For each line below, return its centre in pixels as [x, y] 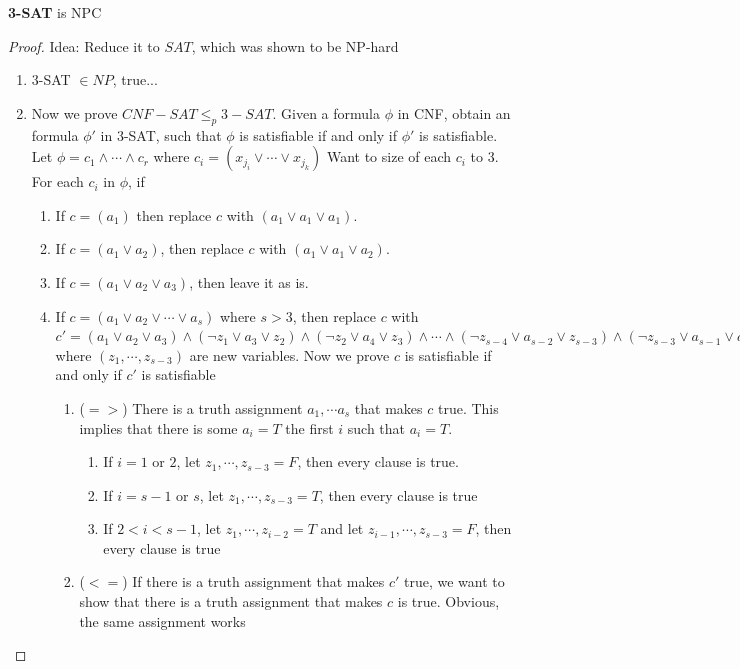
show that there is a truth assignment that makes [231, 601]
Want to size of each [389, 156]
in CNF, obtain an [454, 112]
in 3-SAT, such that [161, 134]
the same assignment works [162, 620]
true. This [468, 407]
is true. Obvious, [448, 601]
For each [57, 181]
